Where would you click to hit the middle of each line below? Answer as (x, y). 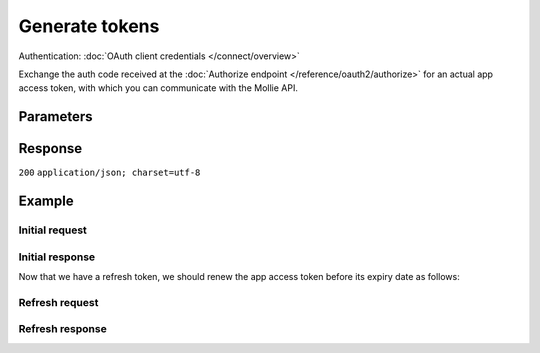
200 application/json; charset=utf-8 (109, 173)
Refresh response (62, 329)
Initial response (57, 257)
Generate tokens (89, 26)
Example (46, 201)
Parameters (55, 116)
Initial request (52, 230)
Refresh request (58, 302)
